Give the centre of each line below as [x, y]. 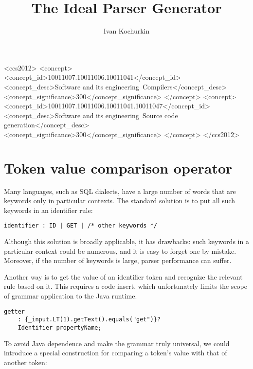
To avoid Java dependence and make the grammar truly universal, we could [117, 343]
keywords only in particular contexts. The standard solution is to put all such [120, 201]
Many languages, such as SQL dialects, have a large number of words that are [120, 191]
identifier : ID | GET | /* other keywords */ [81, 226]
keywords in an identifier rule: [48, 210]
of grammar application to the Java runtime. [71, 296]
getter [14, 311]
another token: [26, 362]
